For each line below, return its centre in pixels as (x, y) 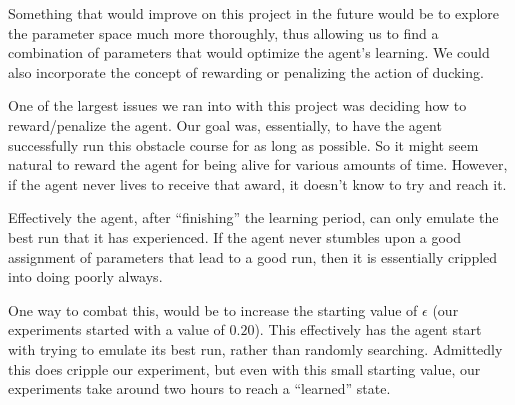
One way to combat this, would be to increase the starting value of (213, 309)
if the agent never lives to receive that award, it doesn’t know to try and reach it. (257, 183)
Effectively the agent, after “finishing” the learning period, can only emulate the (253, 217)
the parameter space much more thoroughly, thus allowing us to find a (223, 32)
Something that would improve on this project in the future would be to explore (254, 13)
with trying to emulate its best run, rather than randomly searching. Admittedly (255, 348)
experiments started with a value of (116, 329)
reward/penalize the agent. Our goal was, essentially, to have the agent (225, 124)
